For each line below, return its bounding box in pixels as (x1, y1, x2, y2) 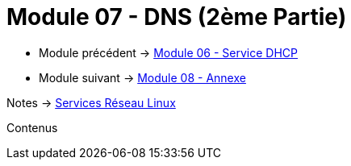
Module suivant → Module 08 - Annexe (39, 70, 246, 85)
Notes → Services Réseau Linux (6, 95, 176, 110)
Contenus (6, 120, 58, 135)
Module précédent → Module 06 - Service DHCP (39, 45, 299, 60)
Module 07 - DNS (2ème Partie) (6, 3, 347, 31)
